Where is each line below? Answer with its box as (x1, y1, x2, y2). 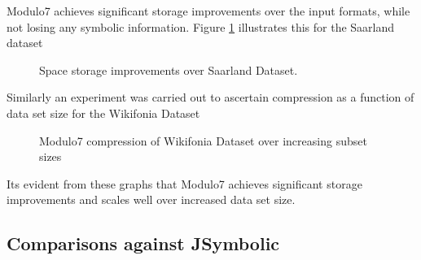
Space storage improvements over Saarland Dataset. (39, 61, 298, 78)
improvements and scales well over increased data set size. (7, 191, 296, 208)
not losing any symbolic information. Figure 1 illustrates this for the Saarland (7, 18, 395, 35)
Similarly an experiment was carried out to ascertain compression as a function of (7, 89, 414, 106)
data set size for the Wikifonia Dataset (7, 104, 200, 121)
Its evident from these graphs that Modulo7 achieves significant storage (7, 175, 362, 192)
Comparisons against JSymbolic (7, 231, 280, 256)
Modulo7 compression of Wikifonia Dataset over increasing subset (39, 132, 367, 149)
